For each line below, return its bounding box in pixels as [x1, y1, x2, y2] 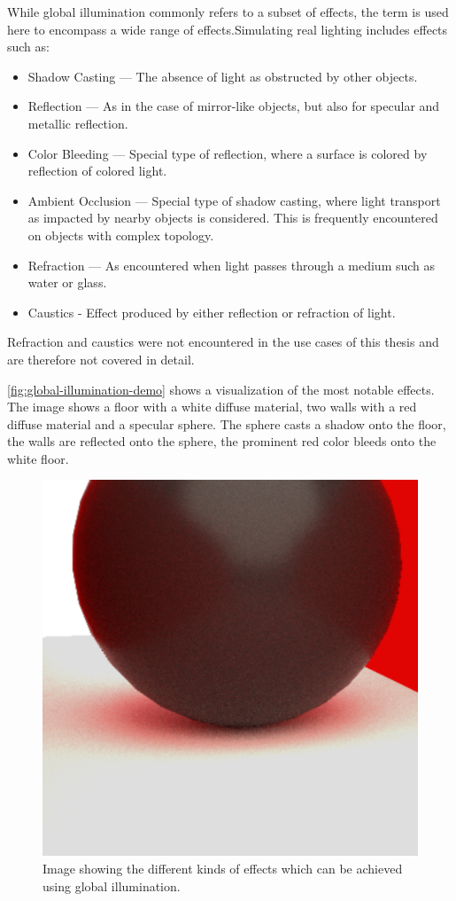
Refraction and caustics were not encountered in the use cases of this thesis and [7, 333, 439, 351]
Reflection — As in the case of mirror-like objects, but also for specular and [27, 97, 440, 115]
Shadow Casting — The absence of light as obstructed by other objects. [27, 67, 418, 85]
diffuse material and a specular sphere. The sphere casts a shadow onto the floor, [7, 414, 446, 433]
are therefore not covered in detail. [7, 349, 195, 368]
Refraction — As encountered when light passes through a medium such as [27, 255, 436, 274]
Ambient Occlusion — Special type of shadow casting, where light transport [27, 191, 441, 209]
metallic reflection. [27, 114, 128, 132]
